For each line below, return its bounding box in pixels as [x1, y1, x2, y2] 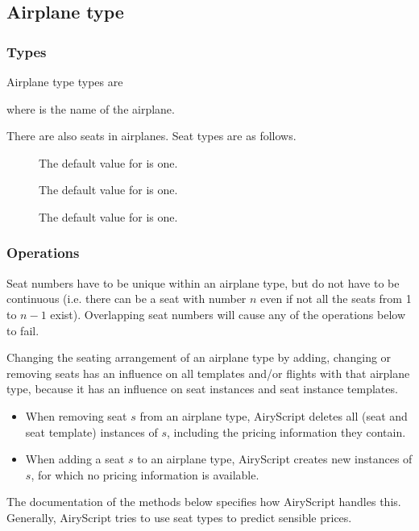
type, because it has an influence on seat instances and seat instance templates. [6, 380, 398, 397]
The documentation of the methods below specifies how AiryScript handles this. [6, 493, 401, 510]
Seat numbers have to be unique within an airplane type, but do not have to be [6, 274, 400, 291]
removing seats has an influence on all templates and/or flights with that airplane [6, 364, 410, 381]
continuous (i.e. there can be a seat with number [6, 290, 247, 307]
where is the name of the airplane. [6, 100, 175, 117]
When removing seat [25, 407, 127, 424]
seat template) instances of [25, 423, 158, 440]
